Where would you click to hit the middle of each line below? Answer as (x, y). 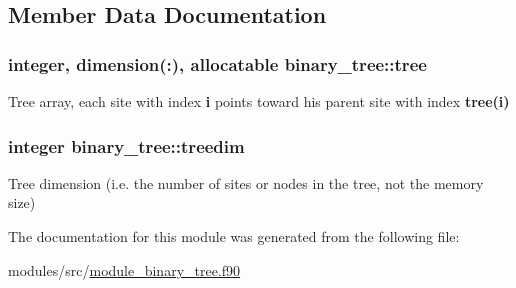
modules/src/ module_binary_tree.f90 (124, 269)
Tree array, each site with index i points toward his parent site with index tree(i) (259, 101)
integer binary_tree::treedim (126, 145)
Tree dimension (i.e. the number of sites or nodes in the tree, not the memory (246, 182)
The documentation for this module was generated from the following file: (234, 236)
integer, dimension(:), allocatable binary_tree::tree (217, 63)
